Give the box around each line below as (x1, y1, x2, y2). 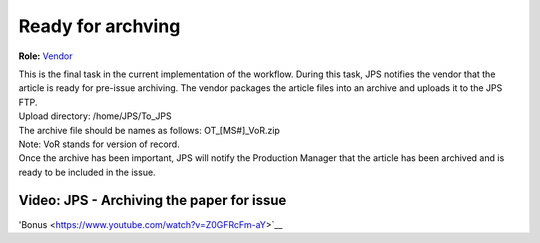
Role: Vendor (18, 50, 73, 62)
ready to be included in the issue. (18, 166, 156, 178)
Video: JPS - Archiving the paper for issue (18, 192, 287, 209)
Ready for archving (18, 15, 181, 37)
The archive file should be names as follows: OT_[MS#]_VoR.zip (18, 124, 280, 136)
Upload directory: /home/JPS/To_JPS (18, 110, 172, 122)
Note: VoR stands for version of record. (18, 138, 180, 150)
